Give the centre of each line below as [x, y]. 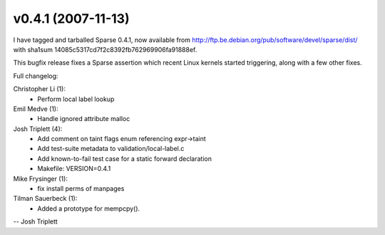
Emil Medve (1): [36, 109]
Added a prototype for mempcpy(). [89, 208]
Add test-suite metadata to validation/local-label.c [111, 149]
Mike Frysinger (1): [40, 179]
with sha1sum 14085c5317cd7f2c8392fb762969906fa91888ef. [105, 49]
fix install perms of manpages [81, 189]
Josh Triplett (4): [38, 129]
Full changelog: [36, 75]
